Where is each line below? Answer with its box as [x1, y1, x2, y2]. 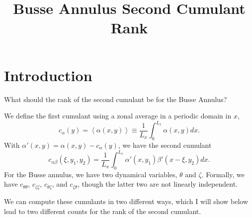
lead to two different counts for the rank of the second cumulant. [4, 206, 201, 216]
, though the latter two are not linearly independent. [78, 179, 238, 189]
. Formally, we [201, 169, 245, 179]
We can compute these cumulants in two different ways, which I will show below [4, 196, 249, 206]
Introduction [4, 65, 92, 85]
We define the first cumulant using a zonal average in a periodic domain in [4, 110, 232, 121]
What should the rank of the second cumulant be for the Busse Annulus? [4, 94, 227, 104]
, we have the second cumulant [118, 139, 212, 150]
